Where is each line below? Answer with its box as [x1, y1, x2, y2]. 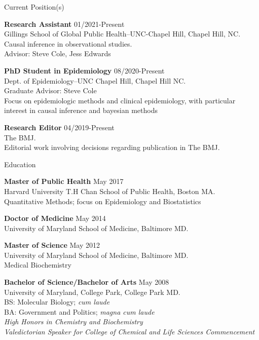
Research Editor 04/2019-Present [4, 122, 115, 132]
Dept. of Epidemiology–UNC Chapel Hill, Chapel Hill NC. [4, 75, 186, 86]
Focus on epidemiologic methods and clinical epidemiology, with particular [4, 95, 236, 105]
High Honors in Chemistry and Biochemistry [4, 316, 143, 327]
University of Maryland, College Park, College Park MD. [4, 286, 180, 297]
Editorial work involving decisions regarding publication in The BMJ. [4, 142, 220, 153]
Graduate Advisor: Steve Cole [4, 85, 97, 96]
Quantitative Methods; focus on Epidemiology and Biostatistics [4, 196, 201, 206]
